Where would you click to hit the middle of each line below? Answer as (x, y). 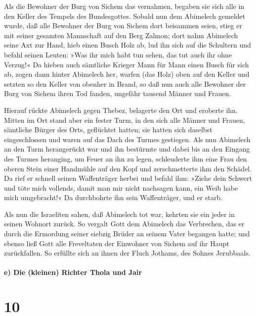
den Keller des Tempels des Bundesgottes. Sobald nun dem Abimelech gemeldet (125, 16)
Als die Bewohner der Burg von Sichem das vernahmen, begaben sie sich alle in (124, 6)
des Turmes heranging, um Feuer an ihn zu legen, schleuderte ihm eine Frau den (126, 158)
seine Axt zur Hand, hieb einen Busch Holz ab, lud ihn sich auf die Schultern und (128, 45)
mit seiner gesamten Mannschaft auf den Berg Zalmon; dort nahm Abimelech (121, 35)
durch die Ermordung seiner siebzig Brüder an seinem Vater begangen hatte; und (127, 234)
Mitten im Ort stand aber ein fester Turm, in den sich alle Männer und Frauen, (125, 120)
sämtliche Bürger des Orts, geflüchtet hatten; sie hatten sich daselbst (108, 130)
